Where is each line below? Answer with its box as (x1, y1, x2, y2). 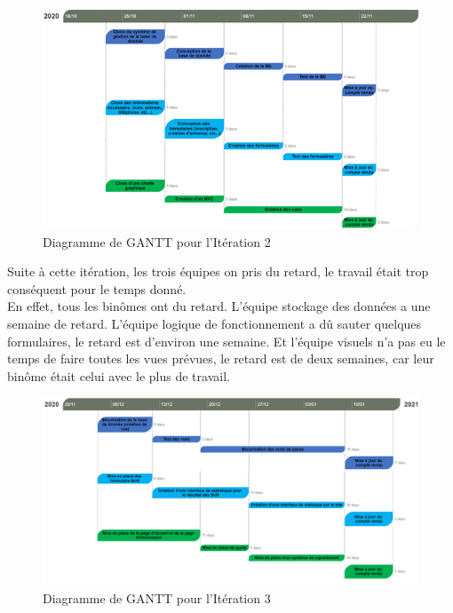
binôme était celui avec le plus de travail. (7, 366, 230, 385)
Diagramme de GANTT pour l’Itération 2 (43, 232, 271, 251)
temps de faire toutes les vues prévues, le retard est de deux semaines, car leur (7, 349, 434, 368)
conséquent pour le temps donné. (7, 279, 187, 298)
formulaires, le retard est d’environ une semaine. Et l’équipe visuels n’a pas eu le (7, 331, 446, 350)
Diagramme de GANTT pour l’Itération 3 (43, 588, 271, 607)
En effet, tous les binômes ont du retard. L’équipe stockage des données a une (7, 297, 431, 315)
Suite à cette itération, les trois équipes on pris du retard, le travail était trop (7, 262, 429, 281)
